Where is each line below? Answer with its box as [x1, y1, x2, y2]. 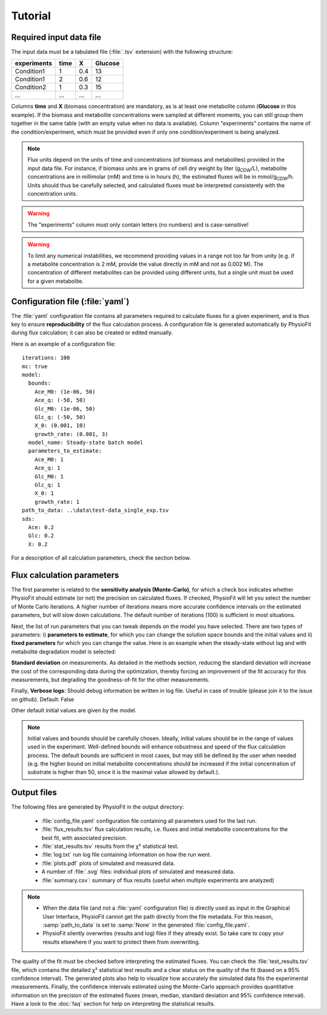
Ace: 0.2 [28, 524, 54, 531]
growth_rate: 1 [34, 498, 80, 505]
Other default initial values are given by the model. [11, 707, 137, 714]
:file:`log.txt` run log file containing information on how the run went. [41, 851, 212, 858]
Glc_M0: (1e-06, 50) [34, 405, 96, 412]
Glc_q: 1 [34, 481, 61, 489]
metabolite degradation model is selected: [11, 648, 116, 655]
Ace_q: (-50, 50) [34, 397, 86, 404]
